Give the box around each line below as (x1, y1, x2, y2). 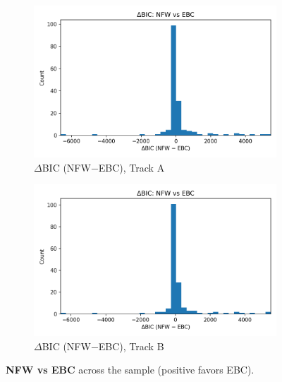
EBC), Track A (98, 160, 165, 174)
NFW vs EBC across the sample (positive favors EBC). (6, 362, 255, 377)
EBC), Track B (98, 338, 164, 353)
